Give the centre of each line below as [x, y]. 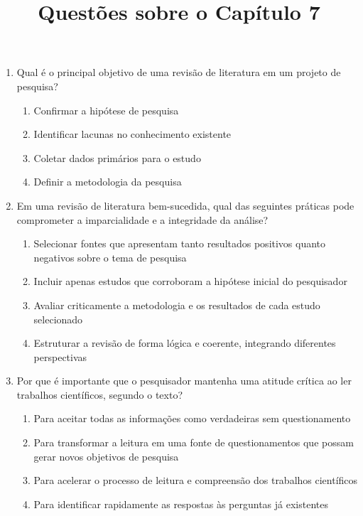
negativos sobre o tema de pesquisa [110, 257]
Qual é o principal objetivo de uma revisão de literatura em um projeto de [179, 72]
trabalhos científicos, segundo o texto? [100, 394]
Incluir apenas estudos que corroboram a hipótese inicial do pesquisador [190, 281]
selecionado [58, 319]
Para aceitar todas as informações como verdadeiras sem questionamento [192, 418]
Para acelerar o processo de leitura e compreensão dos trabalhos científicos [196, 480]
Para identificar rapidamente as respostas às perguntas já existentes [181, 504]
